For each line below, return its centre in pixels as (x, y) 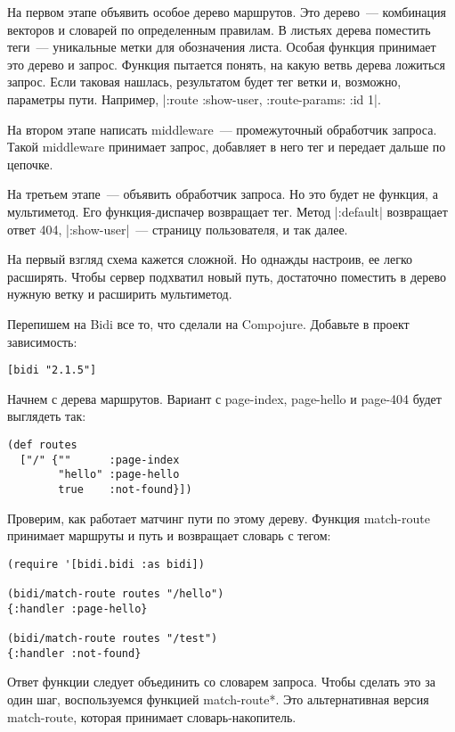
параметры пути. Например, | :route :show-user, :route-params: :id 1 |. (194, 99)
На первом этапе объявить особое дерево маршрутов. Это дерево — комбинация (227, 12)
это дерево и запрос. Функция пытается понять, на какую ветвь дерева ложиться (227, 64)
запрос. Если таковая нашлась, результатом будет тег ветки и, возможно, (204, 82)
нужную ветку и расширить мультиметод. (120, 294)
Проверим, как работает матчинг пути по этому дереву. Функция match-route (219, 518)
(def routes (42, 444)
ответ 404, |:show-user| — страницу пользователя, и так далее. (178, 229)
